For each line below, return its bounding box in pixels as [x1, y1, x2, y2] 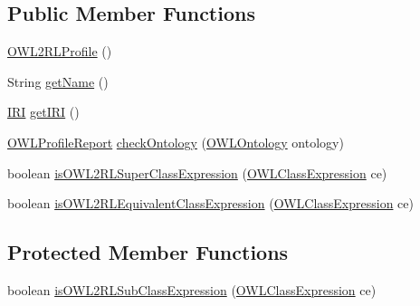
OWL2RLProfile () [7, 42, 112, 61]
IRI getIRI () [7, 102, 80, 121]
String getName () [7, 72, 109, 91]
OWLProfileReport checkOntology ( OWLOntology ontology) [7, 132, 344, 151]
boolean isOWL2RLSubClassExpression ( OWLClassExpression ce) [7, 280, 377, 299]
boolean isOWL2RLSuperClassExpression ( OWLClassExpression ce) [7, 163, 387, 182]
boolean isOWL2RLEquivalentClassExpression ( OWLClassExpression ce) [7, 194, 414, 213]
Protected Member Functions [7, 238, 289, 266]
